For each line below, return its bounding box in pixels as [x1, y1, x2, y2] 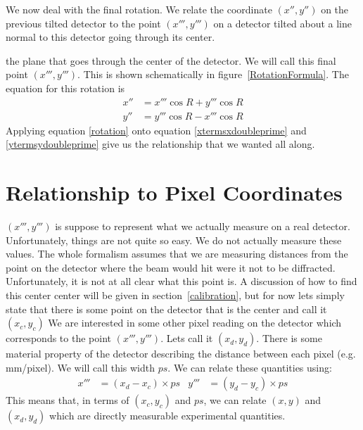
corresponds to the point [6, 331, 111, 346]
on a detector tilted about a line [213, 15, 352, 30]
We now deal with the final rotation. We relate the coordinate [6, 2, 272, 16]
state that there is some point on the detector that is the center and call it [6, 301, 327, 316]
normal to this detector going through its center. [6, 30, 215, 44]
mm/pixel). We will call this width [6, 360, 155, 374]
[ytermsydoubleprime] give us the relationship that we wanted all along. [6, 137, 315, 151]
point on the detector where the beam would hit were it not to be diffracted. [6, 260, 336, 274]
